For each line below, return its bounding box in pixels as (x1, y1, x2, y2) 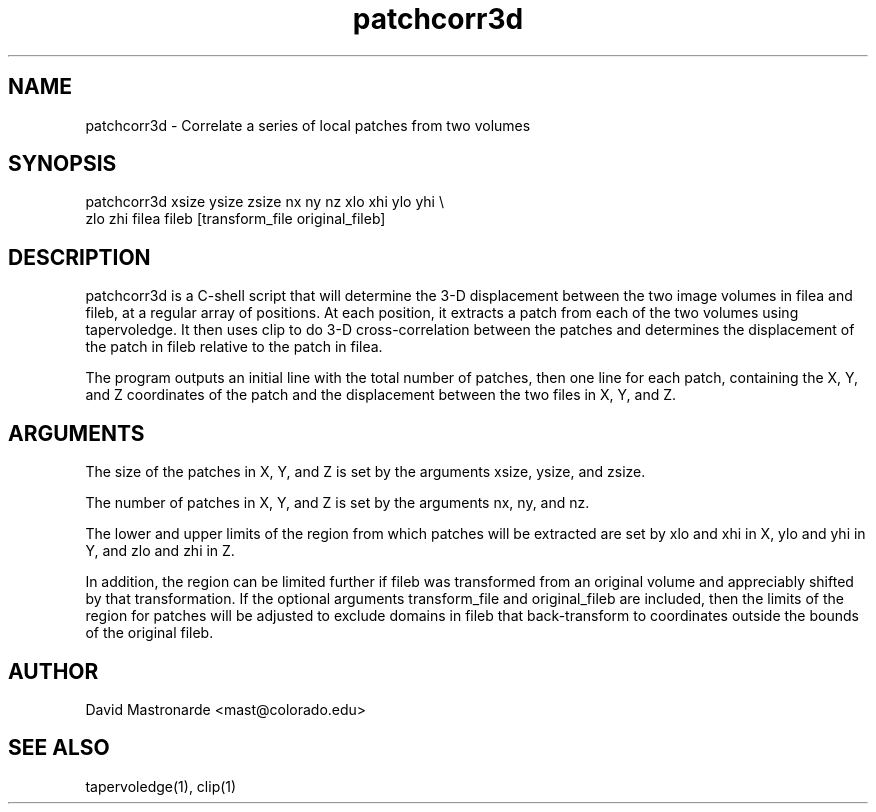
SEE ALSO (8, 735, 110, 761)
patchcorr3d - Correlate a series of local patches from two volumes (85, 116, 531, 134)
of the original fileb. (85, 624, 214, 642)
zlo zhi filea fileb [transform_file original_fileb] (85, 210, 386, 228)
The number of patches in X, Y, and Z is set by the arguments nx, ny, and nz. (85, 494, 590, 512)
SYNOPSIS (8, 151, 117, 177)
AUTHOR (8, 658, 99, 684)
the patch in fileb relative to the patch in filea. (85, 338, 383, 356)
